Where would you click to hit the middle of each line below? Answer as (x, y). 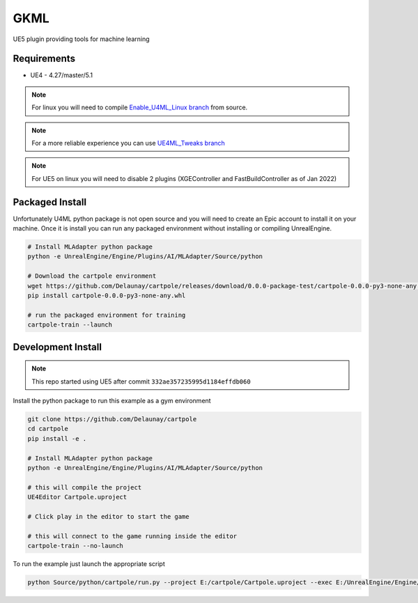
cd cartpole (48, 429)
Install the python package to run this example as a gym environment (112, 400)
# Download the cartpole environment (92, 276)
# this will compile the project (85, 487)
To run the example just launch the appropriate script (89, 564)
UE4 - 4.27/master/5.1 (62, 75)
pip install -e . (57, 438)
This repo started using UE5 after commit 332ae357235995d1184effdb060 (141, 381)
